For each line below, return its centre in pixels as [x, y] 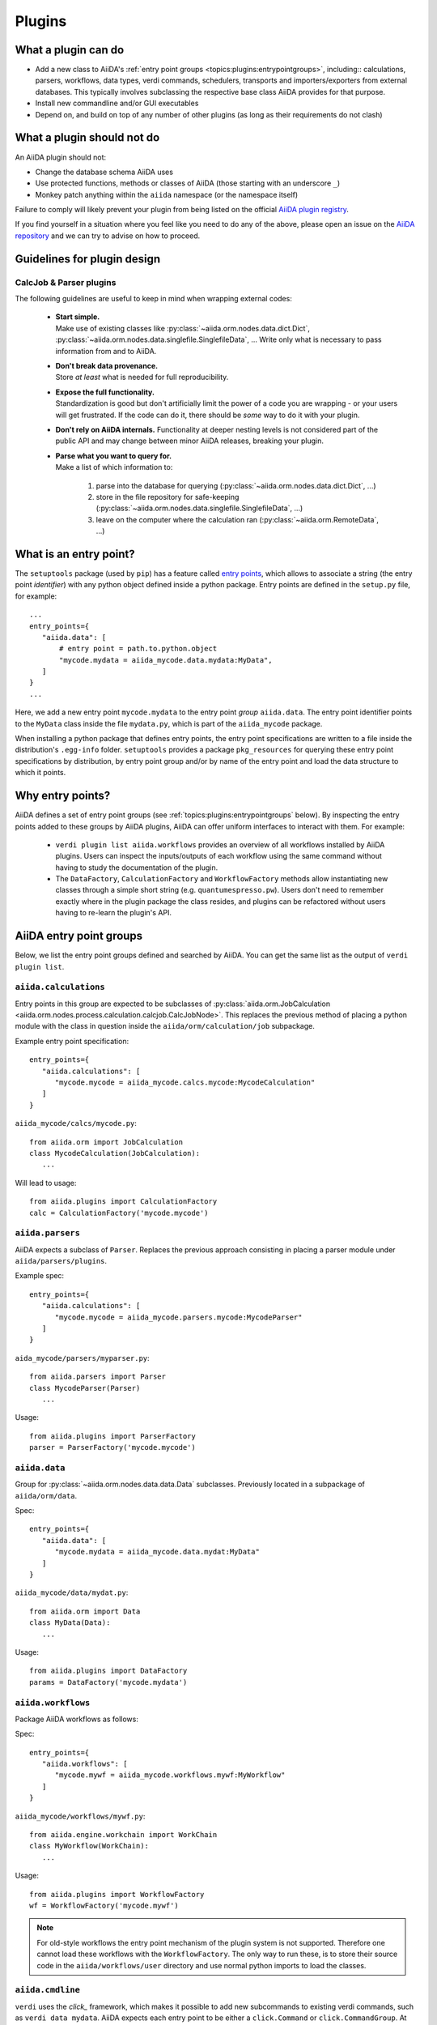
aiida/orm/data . [46, 1495]
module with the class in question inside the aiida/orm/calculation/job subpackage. [165, 1026]
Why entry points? [63, 796]
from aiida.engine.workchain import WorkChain [123, 1835]
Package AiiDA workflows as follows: [77, 1719]
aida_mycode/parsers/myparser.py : [82, 1358]
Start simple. [78, 317]
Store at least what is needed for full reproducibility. [142, 377]
